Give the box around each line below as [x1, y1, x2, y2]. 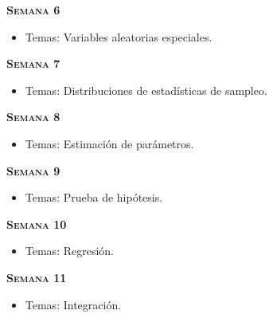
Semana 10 [6, 215, 67, 232]
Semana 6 [6, 2, 60, 18]
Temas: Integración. [25, 296, 122, 312]
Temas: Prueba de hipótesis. [25, 189, 163, 206]
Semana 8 [6, 108, 60, 125]
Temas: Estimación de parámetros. [25, 135, 194, 151]
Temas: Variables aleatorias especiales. [25, 28, 213, 45]
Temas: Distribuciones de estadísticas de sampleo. [25, 81, 267, 98]
